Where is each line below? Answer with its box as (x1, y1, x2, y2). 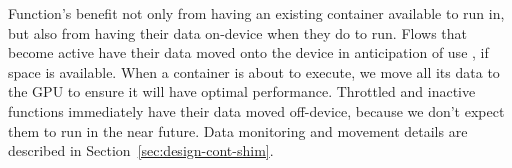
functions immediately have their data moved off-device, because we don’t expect (8, 100, 505, 121)
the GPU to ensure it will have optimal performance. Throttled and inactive (8, 81, 476, 102)
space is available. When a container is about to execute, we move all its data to (8, 61, 500, 82)
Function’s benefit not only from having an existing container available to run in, (8, 3, 505, 23)
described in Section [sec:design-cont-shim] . (8, 140, 274, 161)
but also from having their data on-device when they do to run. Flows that (8, 22, 467, 43)
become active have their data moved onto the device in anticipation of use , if (8, 42, 489, 63)
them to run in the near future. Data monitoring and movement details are (8, 120, 468, 141)
